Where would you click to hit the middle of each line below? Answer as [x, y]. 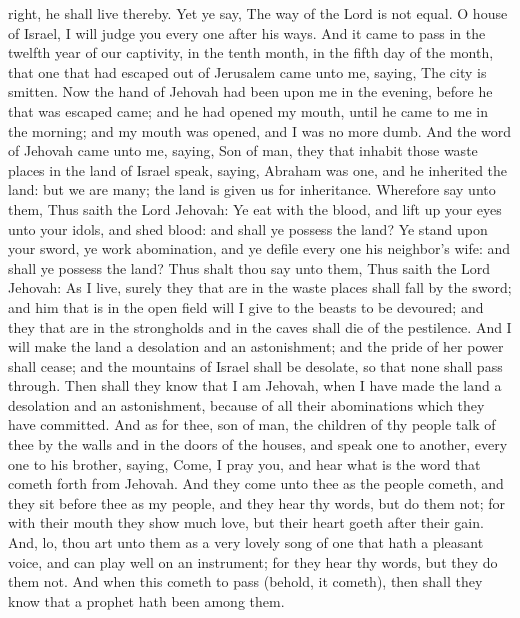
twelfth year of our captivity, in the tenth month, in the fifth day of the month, [251, 52]
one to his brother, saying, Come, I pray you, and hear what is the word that [244, 463]
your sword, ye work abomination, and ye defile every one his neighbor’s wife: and [259, 248]
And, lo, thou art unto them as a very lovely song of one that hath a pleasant [246, 542]
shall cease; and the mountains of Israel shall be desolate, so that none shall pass [255, 365]
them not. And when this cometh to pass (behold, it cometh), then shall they [245, 581]
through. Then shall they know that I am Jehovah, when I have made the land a [255, 385]
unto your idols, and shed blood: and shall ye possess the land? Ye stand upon [248, 228]
